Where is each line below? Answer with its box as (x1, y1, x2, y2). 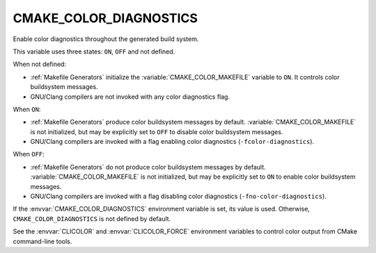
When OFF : (13, 150, 45, 158)
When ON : (13, 105, 41, 113)
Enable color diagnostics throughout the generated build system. (13, 35, 199, 43)
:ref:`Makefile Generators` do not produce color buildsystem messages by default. (30, 163, 266, 171)
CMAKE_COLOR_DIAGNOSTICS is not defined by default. (13, 214, 171, 222)
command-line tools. (13, 237, 72, 245)
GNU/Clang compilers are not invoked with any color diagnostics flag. (30, 92, 230, 101)
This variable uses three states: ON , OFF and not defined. (13, 47, 175, 56)
